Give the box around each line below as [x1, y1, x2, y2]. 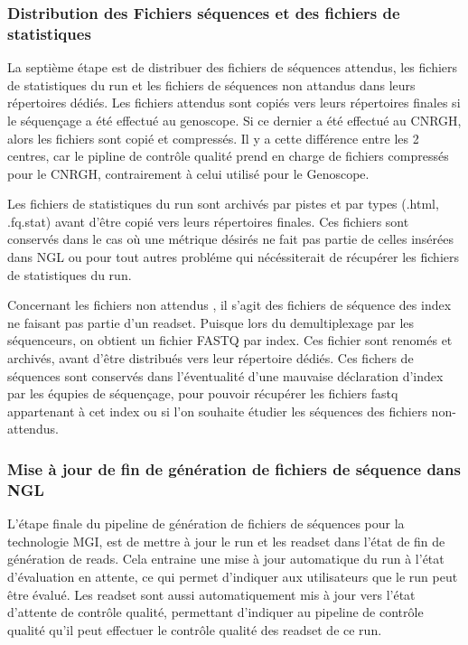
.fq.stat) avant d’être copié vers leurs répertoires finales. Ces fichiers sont [7, 211, 409, 230]
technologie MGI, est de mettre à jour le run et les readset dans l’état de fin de [7, 531, 445, 550]
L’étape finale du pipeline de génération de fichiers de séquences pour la [7, 514, 405, 533]
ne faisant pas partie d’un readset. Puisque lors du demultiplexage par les [7, 313, 415, 332]
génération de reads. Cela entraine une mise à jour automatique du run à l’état [7, 549, 445, 568]
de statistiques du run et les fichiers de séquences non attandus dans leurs [7, 75, 416, 94]
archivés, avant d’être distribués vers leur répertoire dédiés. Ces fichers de [7, 349, 414, 368]
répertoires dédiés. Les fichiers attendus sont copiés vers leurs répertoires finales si [7, 93, 461, 112]
